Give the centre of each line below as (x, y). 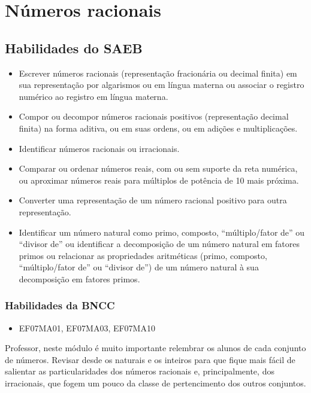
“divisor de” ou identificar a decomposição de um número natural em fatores (159, 244)
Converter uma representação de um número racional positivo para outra (153, 200)
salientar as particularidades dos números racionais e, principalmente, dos (140, 371)
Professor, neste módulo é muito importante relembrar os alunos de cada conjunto (155, 348)
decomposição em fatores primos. (79, 278)
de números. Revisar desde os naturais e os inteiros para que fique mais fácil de (150, 359)
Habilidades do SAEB (74, 48)
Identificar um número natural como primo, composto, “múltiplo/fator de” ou (162, 232)
